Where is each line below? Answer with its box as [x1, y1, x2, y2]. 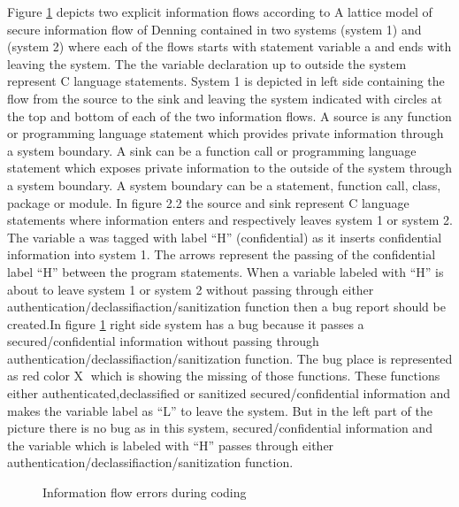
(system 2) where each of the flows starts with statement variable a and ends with [7, 37, 452, 56]
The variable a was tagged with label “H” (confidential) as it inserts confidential [7, 227, 442, 246]
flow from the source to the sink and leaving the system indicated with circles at [7, 88, 443, 107]
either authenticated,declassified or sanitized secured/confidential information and [7, 384, 451, 403]
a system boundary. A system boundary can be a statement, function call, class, [7, 175, 441, 194]
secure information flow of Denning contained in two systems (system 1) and [7, 19, 422, 38]
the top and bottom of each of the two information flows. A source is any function [7, 106, 452, 125]
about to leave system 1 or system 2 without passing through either [7, 280, 374, 298]
